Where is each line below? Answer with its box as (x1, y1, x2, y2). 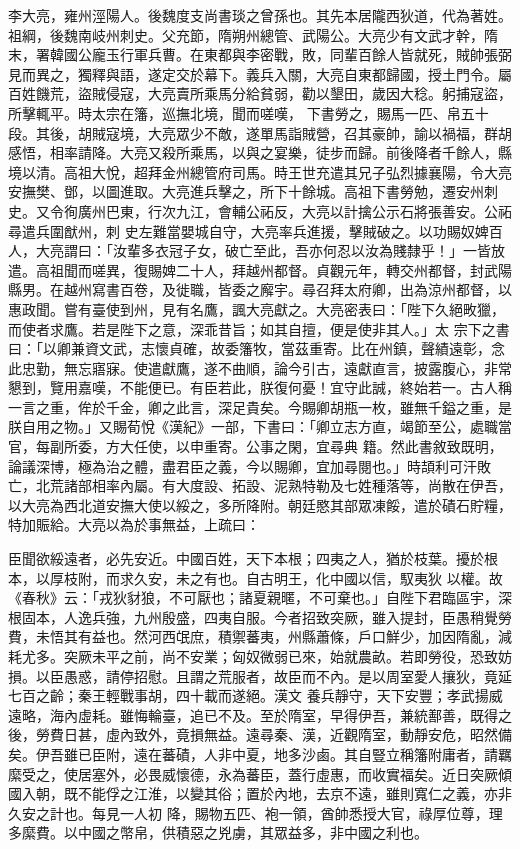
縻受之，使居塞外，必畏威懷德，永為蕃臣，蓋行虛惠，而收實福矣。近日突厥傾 (8, 763, 512, 784)
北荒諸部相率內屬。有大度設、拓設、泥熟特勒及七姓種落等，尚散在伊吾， (35, 475, 512, 496)
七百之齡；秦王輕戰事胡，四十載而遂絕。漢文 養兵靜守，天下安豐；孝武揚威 (8, 685, 503, 706)
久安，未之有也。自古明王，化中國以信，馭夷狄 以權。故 (133, 567, 503, 588)
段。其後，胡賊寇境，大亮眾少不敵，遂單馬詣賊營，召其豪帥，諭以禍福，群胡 (8, 122, 512, 143)
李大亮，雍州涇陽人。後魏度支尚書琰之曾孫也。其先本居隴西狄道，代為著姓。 (8, 5, 512, 25)
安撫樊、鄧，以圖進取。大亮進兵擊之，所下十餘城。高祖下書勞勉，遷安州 (8, 181, 484, 202)
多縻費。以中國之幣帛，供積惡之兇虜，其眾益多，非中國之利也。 (8, 822, 428, 843)
